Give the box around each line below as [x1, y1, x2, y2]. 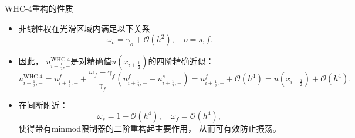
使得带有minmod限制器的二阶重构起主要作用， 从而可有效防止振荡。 [18, 122, 281, 134]
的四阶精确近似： [148, 55, 214, 67]
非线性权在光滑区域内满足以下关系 [18, 22, 150, 34]
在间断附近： [18, 98, 68, 111]
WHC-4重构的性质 [5, 2, 73, 14]
